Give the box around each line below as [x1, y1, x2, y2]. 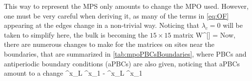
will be [223, 20, 243, 30]
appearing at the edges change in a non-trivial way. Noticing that [4, 20, 199, 30]
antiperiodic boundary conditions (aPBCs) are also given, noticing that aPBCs [4, 58, 240, 68]
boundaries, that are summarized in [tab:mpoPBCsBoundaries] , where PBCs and [4, 48, 247, 59]
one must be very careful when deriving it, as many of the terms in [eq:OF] [4, 10, 229, 20]
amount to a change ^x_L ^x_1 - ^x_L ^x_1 [4, 68, 143, 78]
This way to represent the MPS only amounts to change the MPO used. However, [4, 1, 249, 11]
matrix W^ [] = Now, [173, 29, 235, 40]
